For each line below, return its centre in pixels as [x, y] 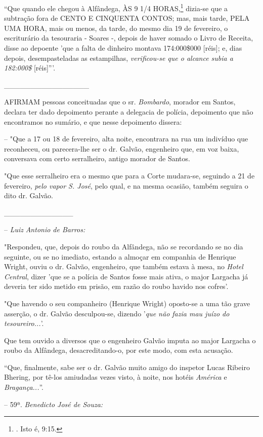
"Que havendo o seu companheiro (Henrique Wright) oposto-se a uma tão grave [127, 303]
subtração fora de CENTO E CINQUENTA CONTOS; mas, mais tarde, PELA [127, 18]
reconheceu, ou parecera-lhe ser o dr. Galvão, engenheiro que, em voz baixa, [122, 148]
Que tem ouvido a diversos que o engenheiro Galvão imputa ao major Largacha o [130, 340]
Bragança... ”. [24, 387]
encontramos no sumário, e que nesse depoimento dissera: [93, 121]
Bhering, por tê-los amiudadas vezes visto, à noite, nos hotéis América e [116, 377]
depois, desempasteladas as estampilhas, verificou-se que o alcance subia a [119, 58]
